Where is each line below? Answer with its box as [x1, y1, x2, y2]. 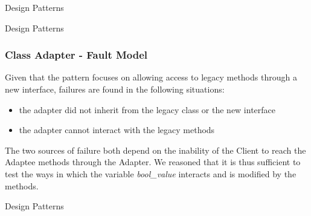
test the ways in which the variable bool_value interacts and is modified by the [5, 167, 297, 180]
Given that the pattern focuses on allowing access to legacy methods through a [5, 71, 297, 83]
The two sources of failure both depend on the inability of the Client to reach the [5, 143, 306, 156]
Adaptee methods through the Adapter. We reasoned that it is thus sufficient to [5, 155, 301, 168]
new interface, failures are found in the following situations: [5, 83, 225, 95]
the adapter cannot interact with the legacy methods [19, 123, 215, 136]
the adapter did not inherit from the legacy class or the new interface [19, 103, 276, 116]
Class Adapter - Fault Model [5, 47, 148, 62]
